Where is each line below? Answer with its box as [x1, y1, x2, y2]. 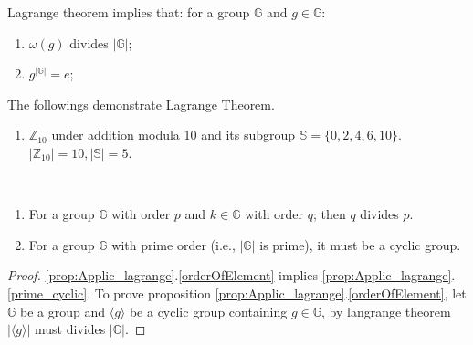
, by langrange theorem [321, 301, 451, 320]
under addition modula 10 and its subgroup [51, 125, 296, 144]
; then [313, 204, 346, 224]
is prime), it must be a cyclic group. [259, 235, 461, 254]
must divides [35, 319, 106, 339]
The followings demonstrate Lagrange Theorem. [7, 94, 275, 113]
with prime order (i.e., [111, 235, 236, 254]
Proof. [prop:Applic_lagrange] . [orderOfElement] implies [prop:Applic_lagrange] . [7, 266, 456, 285]
